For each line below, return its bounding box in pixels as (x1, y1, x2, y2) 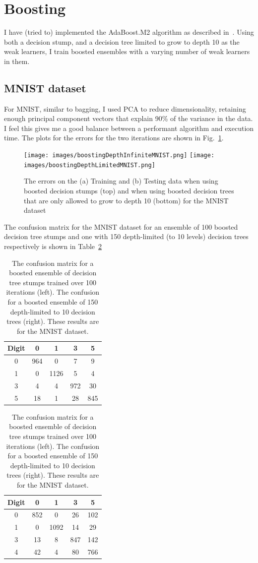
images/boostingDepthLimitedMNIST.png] (24, 161, 155, 169)
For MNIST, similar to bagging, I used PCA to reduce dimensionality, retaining (4, 103, 246, 114)
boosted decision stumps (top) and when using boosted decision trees (24, 185, 234, 195)
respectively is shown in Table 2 (4, 241, 102, 251)
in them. (4, 56, 30, 66)
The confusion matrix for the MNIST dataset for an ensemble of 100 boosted (4, 221, 238, 232)
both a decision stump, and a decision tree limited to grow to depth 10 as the (4, 36, 240, 47)
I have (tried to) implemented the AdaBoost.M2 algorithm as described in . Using (4, 27, 254, 37)
